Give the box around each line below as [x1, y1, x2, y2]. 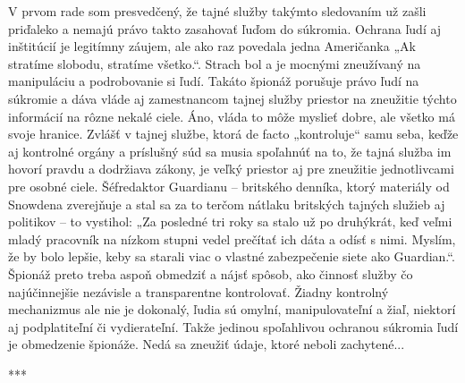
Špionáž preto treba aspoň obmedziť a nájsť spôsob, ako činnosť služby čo [8, 264, 413, 283]
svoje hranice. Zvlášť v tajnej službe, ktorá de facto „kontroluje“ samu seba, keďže [8, 124, 459, 143]
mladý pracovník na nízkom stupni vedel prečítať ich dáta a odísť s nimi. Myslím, [8, 229, 456, 248]
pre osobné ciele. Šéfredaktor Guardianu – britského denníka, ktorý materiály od [8, 176, 450, 195]
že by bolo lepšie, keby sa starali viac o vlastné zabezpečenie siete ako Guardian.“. [8, 247, 455, 266]
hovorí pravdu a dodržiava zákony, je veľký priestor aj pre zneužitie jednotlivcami [8, 159, 454, 178]
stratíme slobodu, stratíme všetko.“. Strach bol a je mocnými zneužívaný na [8, 54, 421, 72]
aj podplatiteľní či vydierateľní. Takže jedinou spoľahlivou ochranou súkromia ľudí [8, 317, 459, 336]
